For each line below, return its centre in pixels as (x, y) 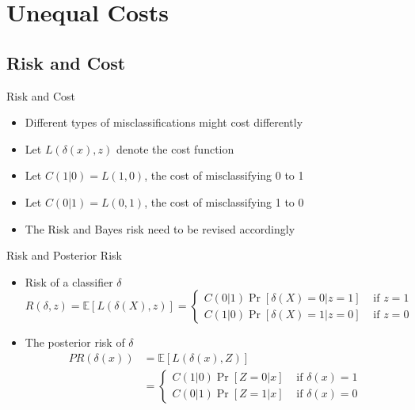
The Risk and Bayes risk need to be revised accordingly (160, 228)
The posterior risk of (75, 342)
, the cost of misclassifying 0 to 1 (224, 175)
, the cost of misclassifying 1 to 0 (224, 201)
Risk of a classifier (69, 281)
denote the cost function (175, 148)
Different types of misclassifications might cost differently (164, 122)
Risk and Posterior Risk (64, 255)
